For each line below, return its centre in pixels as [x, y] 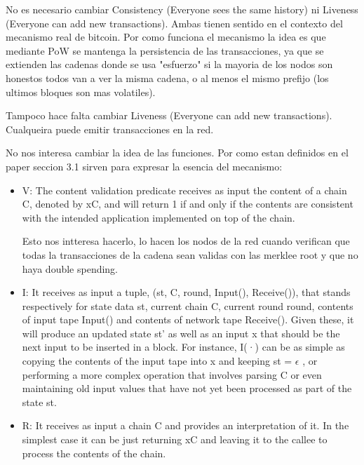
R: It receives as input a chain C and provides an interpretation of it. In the [186, 425]
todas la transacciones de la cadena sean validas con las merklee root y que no [190, 254]
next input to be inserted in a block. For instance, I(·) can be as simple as [183, 347]
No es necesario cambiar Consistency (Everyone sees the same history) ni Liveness [182, 9]
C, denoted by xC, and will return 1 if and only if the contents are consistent [188, 204]
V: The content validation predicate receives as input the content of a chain [184, 190]
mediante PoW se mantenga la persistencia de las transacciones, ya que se [165, 50]
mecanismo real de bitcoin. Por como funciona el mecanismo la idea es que [166, 37]
